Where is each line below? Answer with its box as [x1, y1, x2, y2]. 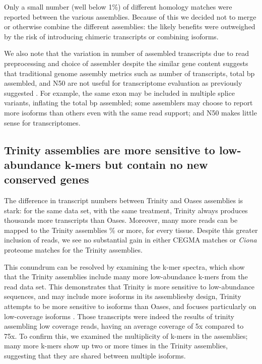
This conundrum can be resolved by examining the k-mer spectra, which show [4, 261, 245, 272]
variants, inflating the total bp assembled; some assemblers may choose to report [4, 97, 253, 108]
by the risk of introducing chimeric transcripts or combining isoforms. [4, 31, 219, 41]
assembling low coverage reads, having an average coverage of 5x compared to [4, 321, 244, 331]
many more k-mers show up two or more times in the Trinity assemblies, [4, 340, 228, 351]
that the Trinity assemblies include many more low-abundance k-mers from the [4, 271, 248, 282]
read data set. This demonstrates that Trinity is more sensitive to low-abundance [4, 281, 254, 291]
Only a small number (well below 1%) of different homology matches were [4, 2, 232, 12]
